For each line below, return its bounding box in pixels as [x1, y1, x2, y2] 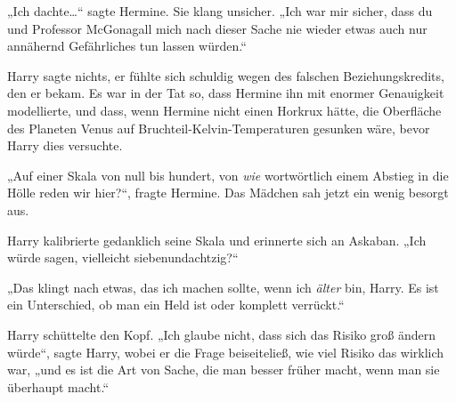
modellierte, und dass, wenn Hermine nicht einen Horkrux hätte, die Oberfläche [7, 100, 442, 119]
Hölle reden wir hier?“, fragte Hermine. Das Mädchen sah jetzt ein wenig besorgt [7, 183, 449, 202]
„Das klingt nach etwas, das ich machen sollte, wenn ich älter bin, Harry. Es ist [7, 277, 439, 296]
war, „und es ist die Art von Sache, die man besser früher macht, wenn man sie [7, 360, 440, 379]
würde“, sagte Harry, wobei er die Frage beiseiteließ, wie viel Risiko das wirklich [7, 342, 444, 361]
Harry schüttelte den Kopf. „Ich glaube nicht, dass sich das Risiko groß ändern [7, 325, 436, 343]
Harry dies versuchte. [7, 136, 123, 155]
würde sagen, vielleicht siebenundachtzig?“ [7, 248, 239, 267]
